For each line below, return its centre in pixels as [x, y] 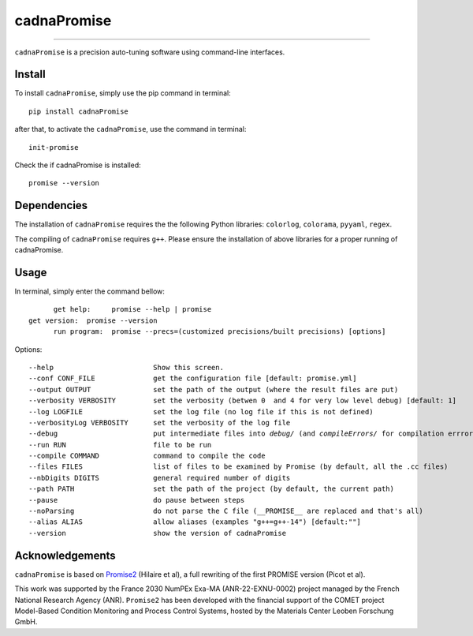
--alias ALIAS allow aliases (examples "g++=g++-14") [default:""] [195, 522]
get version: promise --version [93, 320]
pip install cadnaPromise [79, 111]
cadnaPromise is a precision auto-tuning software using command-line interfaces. [150, 52]
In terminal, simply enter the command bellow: [90, 291]
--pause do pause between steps [137, 500]
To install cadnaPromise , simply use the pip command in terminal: [123, 93]
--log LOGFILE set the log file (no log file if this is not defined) [201, 412]
